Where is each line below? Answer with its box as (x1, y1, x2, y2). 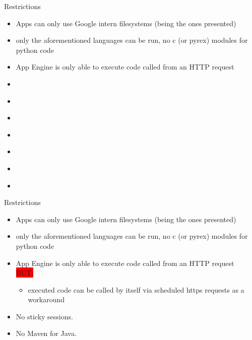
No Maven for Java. (16, 328, 77, 338)
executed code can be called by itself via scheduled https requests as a (28, 284, 244, 295)
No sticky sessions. (16, 311, 73, 321)
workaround (28, 294, 65, 305)
